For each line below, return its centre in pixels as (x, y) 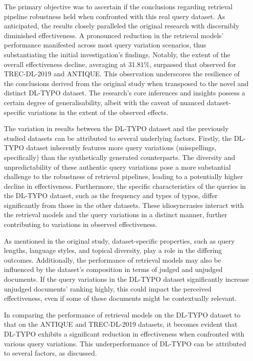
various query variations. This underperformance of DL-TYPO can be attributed (125, 343)
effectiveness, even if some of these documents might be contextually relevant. (120, 298)
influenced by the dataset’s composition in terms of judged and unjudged (113, 269)
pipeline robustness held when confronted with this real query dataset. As (115, 16)
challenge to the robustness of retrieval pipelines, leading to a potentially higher (124, 176)
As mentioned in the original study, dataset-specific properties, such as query (119, 240)
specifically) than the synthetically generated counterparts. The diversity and (120, 157)
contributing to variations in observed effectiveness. (81, 224)
